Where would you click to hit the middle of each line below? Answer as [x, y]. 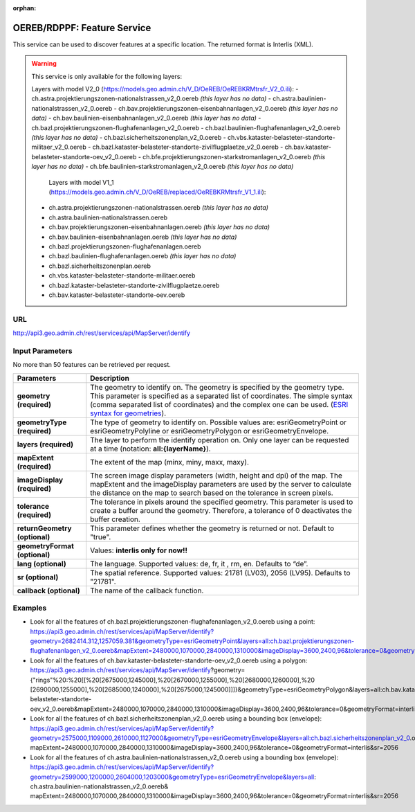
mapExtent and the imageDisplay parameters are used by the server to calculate [221, 484]
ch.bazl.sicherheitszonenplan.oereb [100, 266]
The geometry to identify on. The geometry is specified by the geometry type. [217, 387]
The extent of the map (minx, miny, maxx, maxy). [169, 462]
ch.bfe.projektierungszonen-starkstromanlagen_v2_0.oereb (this [234, 156]
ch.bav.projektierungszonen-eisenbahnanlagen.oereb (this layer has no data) [159, 227]
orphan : [25, 8]
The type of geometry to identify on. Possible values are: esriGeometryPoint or [219, 422]
